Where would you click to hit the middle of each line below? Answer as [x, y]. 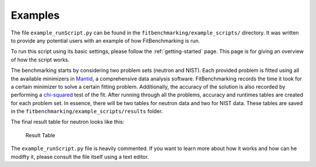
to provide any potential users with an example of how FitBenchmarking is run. [105, 40]
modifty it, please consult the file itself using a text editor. [80, 156]
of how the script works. [40, 60]
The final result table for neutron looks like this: [68, 122]
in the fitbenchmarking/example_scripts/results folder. [87, 112]
